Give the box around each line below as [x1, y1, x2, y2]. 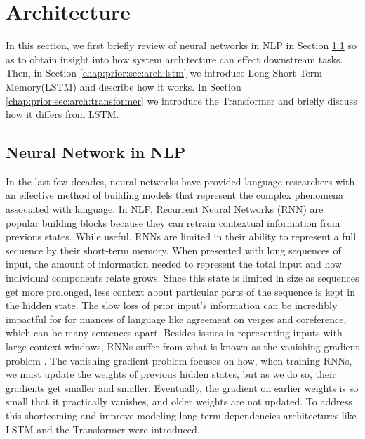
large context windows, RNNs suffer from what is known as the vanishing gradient [6, 339, 359, 354]
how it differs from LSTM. [6, 107, 119, 122]
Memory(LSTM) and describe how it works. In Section [6, 79, 241, 93]
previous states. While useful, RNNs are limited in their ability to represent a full [6, 229, 357, 244]
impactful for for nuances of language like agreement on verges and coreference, [6, 311, 347, 326]
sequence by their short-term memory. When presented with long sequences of [6, 242, 341, 257]
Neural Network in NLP [6, 141, 186, 163]
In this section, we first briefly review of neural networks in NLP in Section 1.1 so [6, 38, 357, 53]
